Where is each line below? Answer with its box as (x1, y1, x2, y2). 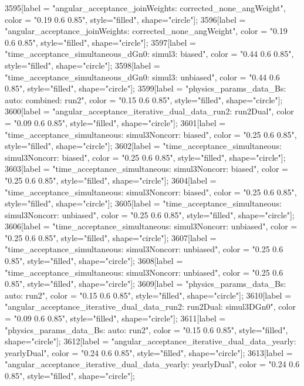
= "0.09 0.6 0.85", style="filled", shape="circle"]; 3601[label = (5, 116, 226, 128)
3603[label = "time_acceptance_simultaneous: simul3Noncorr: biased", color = (5, 162, 288, 175)
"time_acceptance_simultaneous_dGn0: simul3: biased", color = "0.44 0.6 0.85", (5, 48, 294, 60)
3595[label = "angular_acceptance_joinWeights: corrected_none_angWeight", (5, 2, 286, 13)
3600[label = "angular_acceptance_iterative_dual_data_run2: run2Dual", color (5, 105, 294, 117)
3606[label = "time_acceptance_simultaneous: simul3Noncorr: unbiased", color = (5, 220, 298, 232)
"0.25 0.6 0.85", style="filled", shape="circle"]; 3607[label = (5, 231, 217, 243)
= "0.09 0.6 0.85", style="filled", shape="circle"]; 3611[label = (5, 312, 226, 324)
